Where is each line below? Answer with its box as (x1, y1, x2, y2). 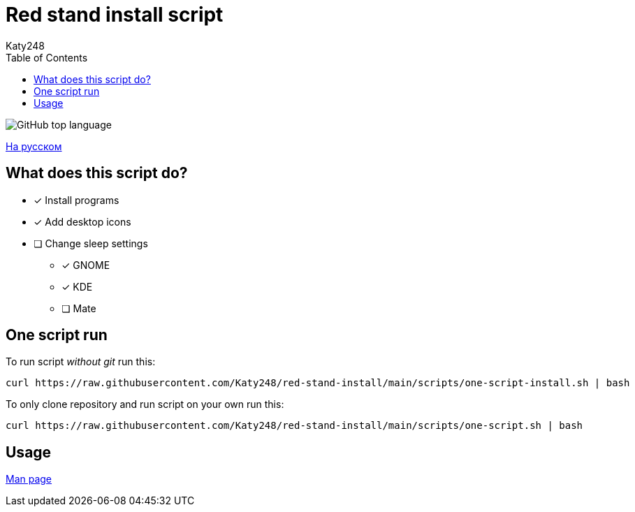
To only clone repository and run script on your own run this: (6, 398, 284, 411)
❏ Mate (61, 302, 96, 314)
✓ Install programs (34, 193, 119, 206)
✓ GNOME (61, 258, 110, 271)
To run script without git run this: (6, 356, 156, 368)
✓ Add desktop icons (34, 215, 131, 228)
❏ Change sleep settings (34, 237, 148, 249)
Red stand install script (6, 3, 224, 27)
